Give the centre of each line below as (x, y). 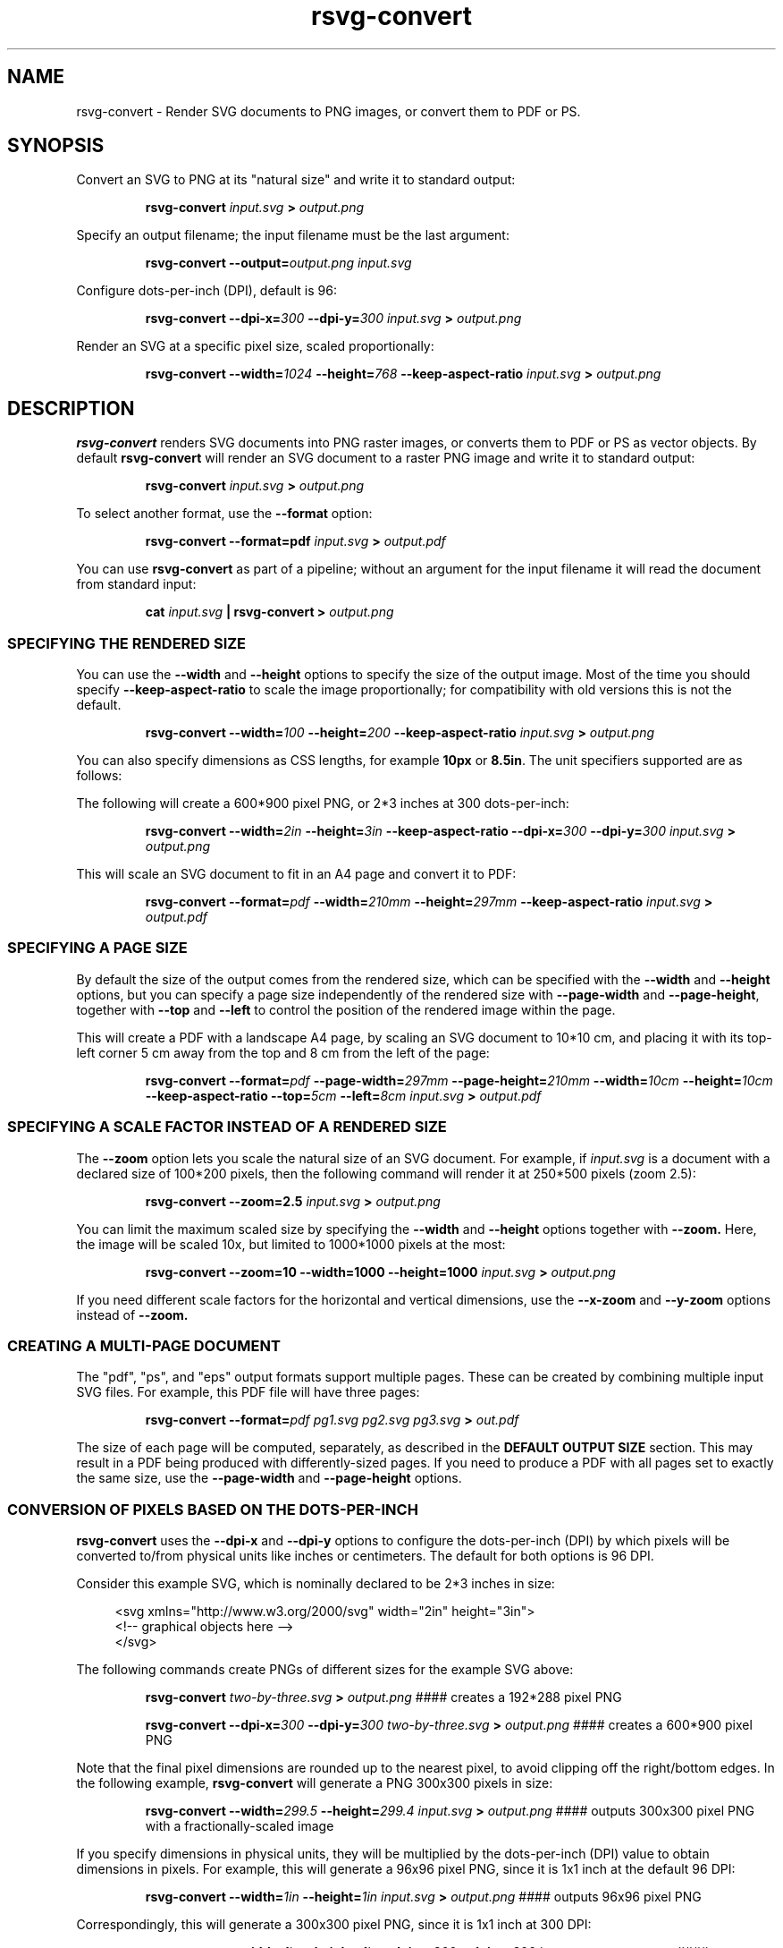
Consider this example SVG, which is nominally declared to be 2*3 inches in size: (316, 1584)
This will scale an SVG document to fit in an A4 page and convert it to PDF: (296, 874)
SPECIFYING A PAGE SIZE (97, 948)
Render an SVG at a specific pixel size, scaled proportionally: (255, 346)
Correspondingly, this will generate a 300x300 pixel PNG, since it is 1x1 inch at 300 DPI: (334, 1925)
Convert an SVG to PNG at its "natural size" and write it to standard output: (296, 180)
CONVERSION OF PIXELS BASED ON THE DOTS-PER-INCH (213, 1509)
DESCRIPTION (71, 408)
